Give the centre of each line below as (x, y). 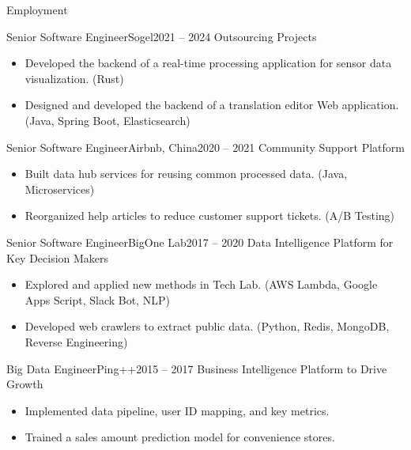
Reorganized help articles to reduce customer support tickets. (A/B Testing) (210, 216)
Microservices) (60, 189)
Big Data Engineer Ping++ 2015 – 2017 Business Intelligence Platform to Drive (197, 368)
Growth (25, 384)
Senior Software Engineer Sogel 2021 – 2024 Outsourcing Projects (162, 36)
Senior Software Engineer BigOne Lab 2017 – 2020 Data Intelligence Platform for (200, 242)
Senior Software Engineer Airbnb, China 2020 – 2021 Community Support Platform (205, 147)
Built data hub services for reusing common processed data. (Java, (186, 174)
